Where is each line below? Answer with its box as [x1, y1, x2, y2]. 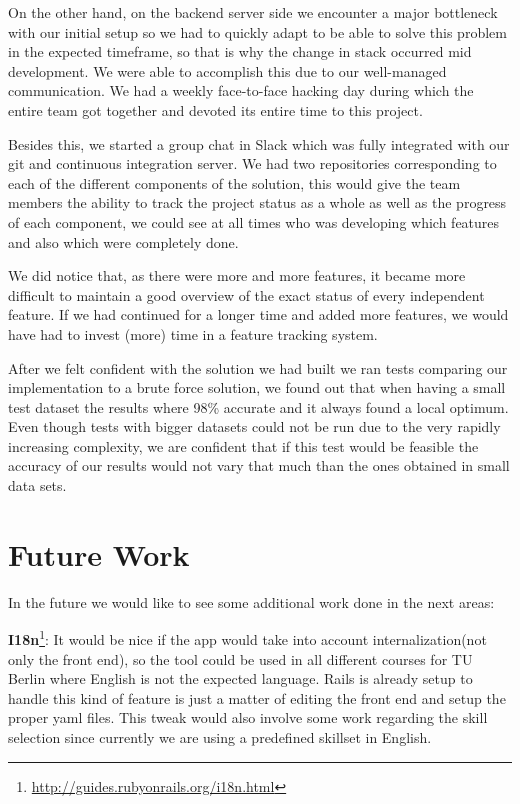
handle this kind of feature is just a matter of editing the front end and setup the [8, 687, 506, 708]
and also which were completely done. [8, 231, 239, 252]
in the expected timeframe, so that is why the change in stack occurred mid [8, 41, 472, 62]
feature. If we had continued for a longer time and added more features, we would [8, 304, 509, 325]
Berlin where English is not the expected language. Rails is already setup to [8, 668, 473, 689]
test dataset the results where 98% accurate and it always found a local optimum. [8, 396, 509, 417]
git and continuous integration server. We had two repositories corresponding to [8, 153, 497, 174]
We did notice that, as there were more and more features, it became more [8, 265, 466, 286]
